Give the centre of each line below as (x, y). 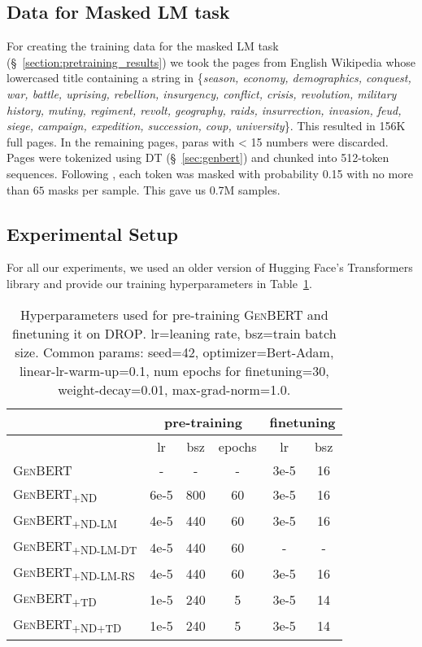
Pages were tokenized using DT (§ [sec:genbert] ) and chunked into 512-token (198, 157)
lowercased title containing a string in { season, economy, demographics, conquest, (209, 78)
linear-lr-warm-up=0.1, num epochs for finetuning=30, (174, 370)
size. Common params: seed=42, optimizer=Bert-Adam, (174, 352)
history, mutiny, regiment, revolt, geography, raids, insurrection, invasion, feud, (204, 109)
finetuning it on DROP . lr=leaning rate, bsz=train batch (174, 333)
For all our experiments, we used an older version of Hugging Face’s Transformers (210, 267)
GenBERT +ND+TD (67, 625)
